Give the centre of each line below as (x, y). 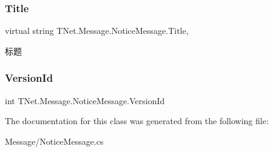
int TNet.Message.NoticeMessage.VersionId (85, 100)
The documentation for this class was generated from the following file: (137, 121)
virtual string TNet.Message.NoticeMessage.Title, (97, 31)
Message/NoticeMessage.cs (54, 141)
